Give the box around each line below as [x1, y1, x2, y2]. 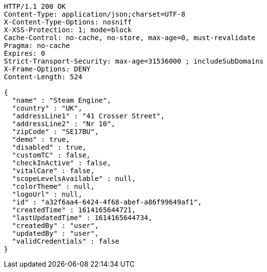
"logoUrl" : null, [12, 190, 83, 198]
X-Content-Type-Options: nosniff [4, 18, 132, 26]
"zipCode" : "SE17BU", [12, 128, 99, 136]
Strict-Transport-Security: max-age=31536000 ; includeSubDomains [4, 57, 264, 65]
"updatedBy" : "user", [12, 229, 99, 237]
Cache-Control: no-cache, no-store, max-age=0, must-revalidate [4, 34, 256, 42]
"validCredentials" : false [12, 237, 120, 245]
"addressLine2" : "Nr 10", [12, 120, 115, 128]
